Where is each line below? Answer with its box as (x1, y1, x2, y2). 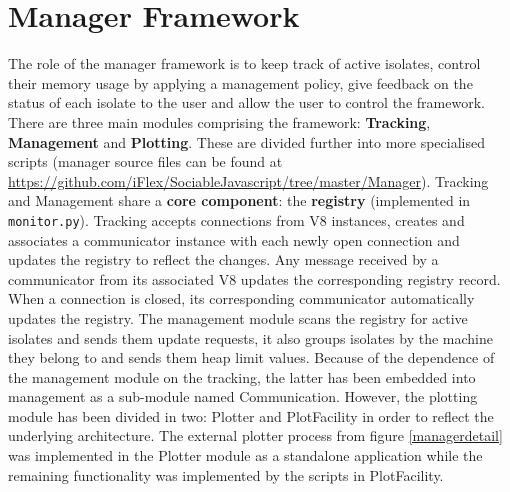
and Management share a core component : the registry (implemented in (8, 190, 471, 211)
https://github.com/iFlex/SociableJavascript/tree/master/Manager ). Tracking (8, 170, 489, 191)
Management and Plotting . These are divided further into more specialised (8, 131, 485, 152)
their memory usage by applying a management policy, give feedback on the (8, 72, 473, 93)
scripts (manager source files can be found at (8, 151, 283, 172)
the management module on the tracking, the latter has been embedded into (8, 366, 476, 387)
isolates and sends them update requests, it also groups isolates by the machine (8, 327, 493, 348)
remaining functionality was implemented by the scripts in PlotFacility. (8, 464, 444, 485)
